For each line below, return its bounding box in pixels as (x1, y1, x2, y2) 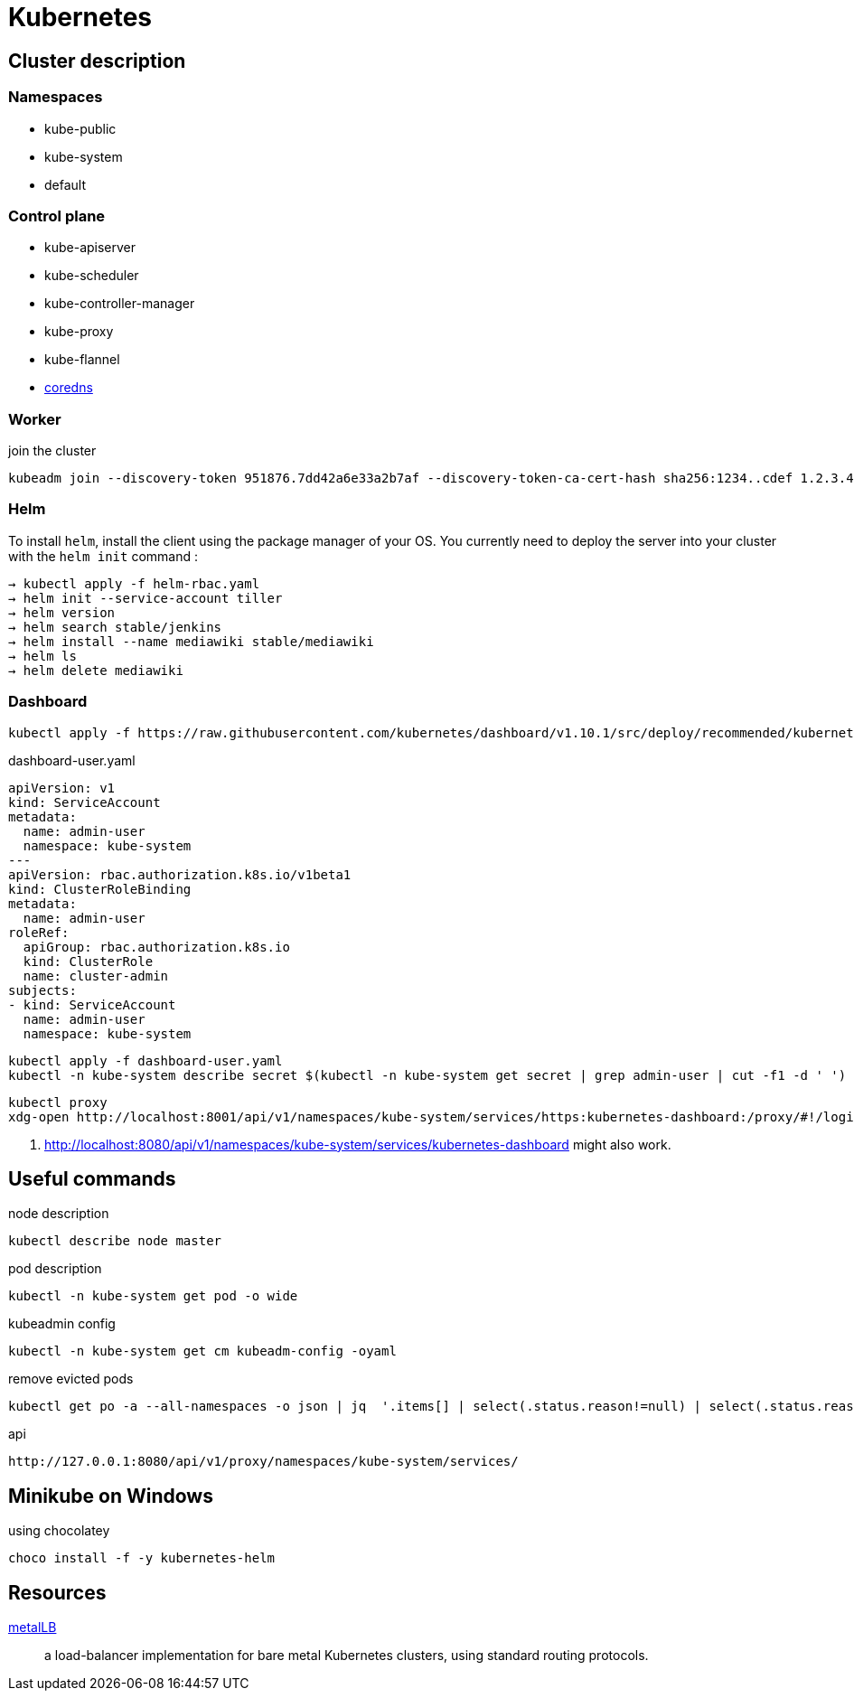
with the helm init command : (8, 548, 199, 564)
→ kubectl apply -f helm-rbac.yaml (8, 576, 260, 591)
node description (8, 1205, 109, 1222)
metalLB (8, 1619, 57, 1636)
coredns (44, 380, 93, 396)
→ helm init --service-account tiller (8, 590, 283, 605)
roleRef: (8, 924, 70, 940)
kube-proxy (44, 324, 114, 340)
